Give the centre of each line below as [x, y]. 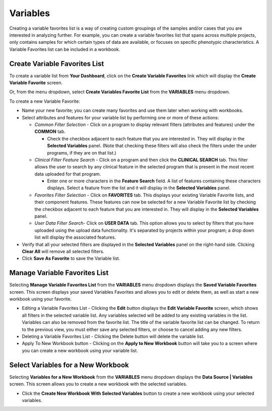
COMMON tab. [50, 131]
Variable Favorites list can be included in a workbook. [65, 49]
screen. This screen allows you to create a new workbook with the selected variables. [98, 384]
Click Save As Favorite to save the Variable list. [71, 258]
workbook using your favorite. [41, 299]
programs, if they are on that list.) [82, 153]
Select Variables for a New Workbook [69, 365]
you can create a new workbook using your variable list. [80, 351]
